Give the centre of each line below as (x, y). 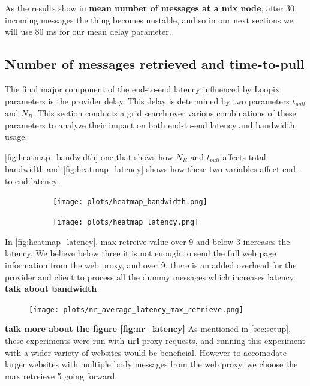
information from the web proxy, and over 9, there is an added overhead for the (151, 264)
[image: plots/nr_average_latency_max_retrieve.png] (136, 309)
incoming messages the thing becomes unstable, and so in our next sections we (149, 20)
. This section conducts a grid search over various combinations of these (164, 113)
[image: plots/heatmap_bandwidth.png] (130, 202)
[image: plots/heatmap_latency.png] (126, 222)
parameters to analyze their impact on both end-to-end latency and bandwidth (150, 125)
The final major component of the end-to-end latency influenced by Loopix (142, 89)
